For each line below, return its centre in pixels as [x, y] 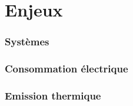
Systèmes [27, 42]
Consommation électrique [66, 69]
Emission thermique [53, 95]
